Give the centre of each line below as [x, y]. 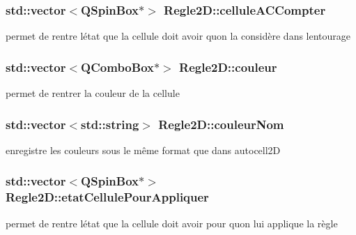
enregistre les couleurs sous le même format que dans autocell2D [143, 150]
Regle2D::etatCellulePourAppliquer [107, 197]
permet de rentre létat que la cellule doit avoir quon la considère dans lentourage [178, 36]
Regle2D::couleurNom [221, 124]
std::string [110, 124]
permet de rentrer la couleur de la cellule [93, 93]
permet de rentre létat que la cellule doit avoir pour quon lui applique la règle [172, 223]
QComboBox [117, 67]
